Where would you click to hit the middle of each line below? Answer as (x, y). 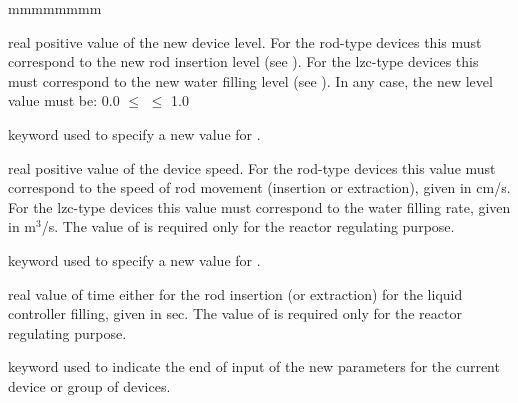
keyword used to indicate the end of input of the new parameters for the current (254, 366)
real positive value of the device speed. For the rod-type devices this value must (252, 167)
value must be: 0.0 (64, 100)
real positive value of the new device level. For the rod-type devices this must (245, 41)
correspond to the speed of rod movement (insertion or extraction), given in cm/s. (259, 187)
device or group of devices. (89, 385)
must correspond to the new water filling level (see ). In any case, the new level (250, 80)
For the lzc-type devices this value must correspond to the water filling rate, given (259, 206)
